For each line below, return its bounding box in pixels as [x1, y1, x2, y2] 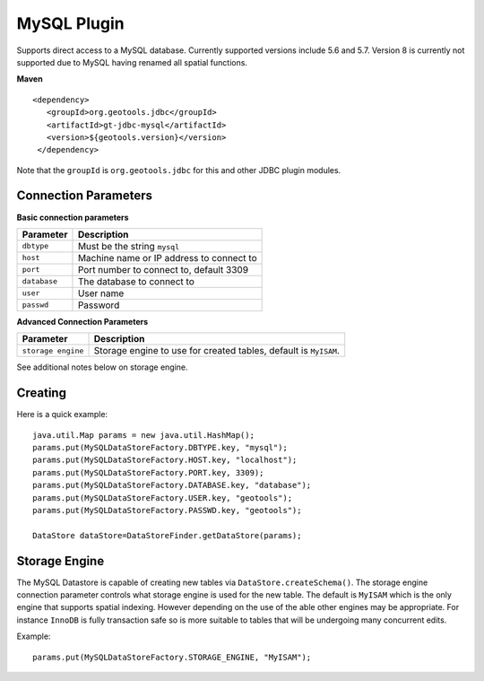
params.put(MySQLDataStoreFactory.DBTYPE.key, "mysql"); [32, 442, 289, 453]
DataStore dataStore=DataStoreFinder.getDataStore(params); [32, 530, 302, 540]
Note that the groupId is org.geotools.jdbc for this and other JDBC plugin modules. [16, 164, 341, 175]
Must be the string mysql [77, 240, 180, 252]
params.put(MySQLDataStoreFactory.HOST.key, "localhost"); [32, 455, 298, 466]
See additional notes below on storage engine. [16, 362, 188, 372]
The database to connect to [77, 275, 194, 287]
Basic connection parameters [16, 212, 129, 223]
